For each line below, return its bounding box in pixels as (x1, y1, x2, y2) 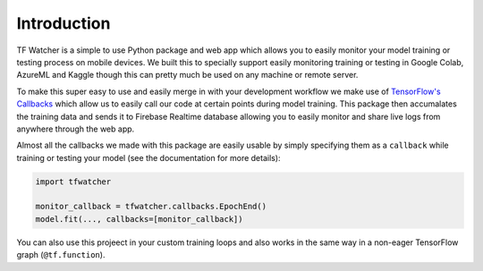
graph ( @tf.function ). (16, 250, 106, 260)
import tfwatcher (35, 176, 112, 187)
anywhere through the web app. (16, 123, 135, 134)
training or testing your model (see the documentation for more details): (16, 152, 281, 163)
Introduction (16, 13, 111, 33)
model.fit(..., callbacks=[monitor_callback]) (35, 214, 243, 224)
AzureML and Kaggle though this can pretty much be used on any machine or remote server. (16, 70, 359, 80)
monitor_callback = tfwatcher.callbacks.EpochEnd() (35, 201, 267, 212)
